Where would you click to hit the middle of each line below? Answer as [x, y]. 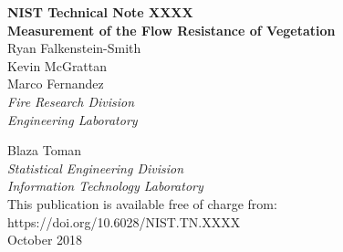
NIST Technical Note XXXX [100, 12]
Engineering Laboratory [73, 119]
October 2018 [45, 240]
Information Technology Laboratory [105, 186]
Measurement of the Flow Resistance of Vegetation [171, 30]
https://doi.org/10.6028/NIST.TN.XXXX [124, 221]
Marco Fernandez [56, 84]
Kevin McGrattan [57, 65]
